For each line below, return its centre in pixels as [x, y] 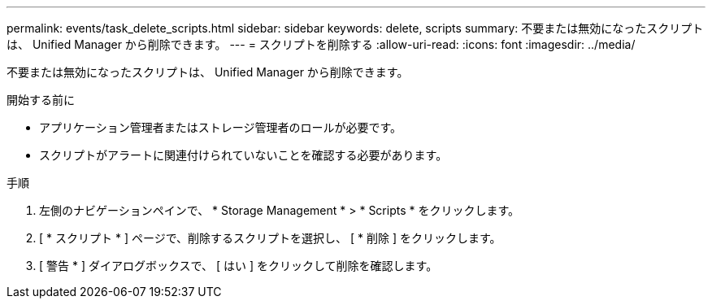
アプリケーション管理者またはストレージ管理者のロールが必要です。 [221, 127]
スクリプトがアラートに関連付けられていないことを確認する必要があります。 [243, 155]
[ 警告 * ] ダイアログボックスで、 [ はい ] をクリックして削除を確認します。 [239, 266]
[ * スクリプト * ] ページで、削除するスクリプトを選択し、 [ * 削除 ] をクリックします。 [270, 238]
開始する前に [41, 100]
